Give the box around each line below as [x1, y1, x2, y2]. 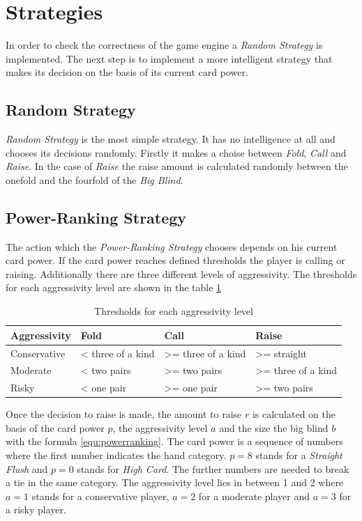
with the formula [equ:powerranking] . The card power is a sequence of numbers [6, 434, 343, 449]
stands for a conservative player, [31, 488, 169, 503]
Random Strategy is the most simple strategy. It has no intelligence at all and [6, 132, 335, 146]
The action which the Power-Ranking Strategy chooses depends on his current [6, 239, 338, 254]
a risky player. [6, 502, 66, 517]
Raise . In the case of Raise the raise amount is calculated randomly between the [6, 159, 348, 173]
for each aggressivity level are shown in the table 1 [6, 280, 222, 295]
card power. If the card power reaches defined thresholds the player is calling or [6, 253, 345, 267]
